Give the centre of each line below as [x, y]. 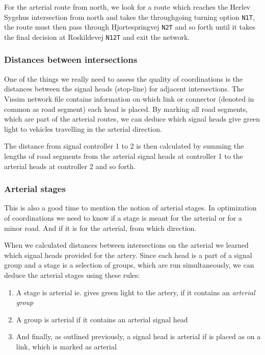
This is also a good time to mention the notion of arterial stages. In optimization [130, 208]
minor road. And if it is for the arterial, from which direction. [100, 228]
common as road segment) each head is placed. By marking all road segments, [126, 109]
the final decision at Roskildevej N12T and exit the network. [97, 37]
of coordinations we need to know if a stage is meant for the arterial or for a [123, 217]
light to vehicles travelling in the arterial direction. [83, 128]
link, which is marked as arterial [66, 346]
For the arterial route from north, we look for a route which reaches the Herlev [127, 7]
